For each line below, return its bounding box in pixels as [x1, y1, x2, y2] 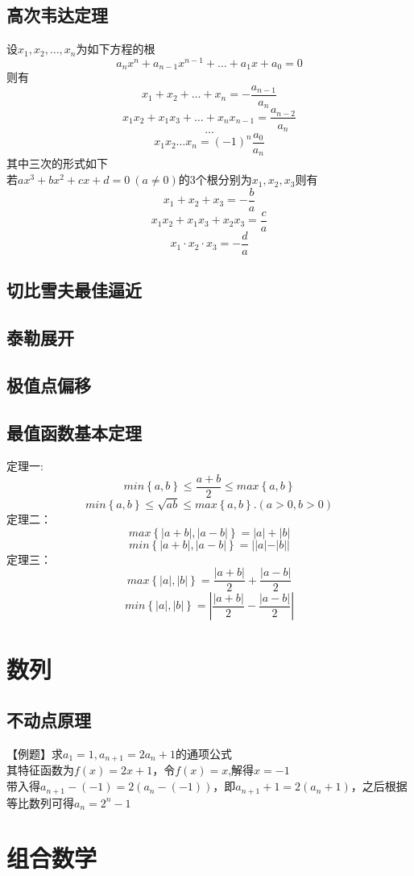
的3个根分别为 [178, 171, 252, 188]
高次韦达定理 [6, 2, 108, 27]
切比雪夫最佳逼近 [6, 277, 142, 302]
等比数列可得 [6, 794, 74, 811]
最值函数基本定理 [6, 419, 142, 444]
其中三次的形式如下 [6, 155, 108, 172]
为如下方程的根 [76, 40, 155, 57]
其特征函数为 [6, 761, 74, 778]
